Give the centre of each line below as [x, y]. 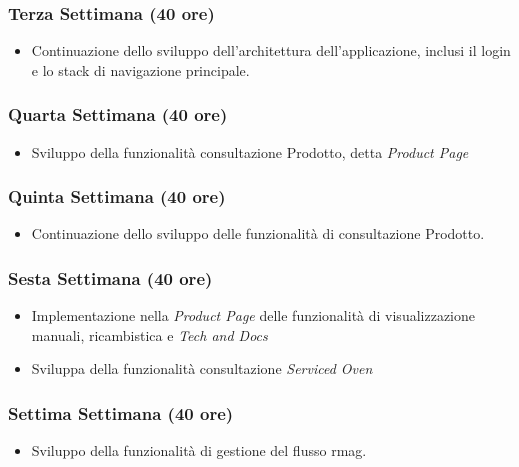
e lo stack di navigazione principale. [140, 69]
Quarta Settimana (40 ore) [118, 114]
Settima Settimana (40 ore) [121, 412]
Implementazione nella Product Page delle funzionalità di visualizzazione [253, 315]
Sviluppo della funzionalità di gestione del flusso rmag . [199, 450]
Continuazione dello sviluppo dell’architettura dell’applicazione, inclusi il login [271, 50]
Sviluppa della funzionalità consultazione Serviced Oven [202, 368]
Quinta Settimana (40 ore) [117, 196]
